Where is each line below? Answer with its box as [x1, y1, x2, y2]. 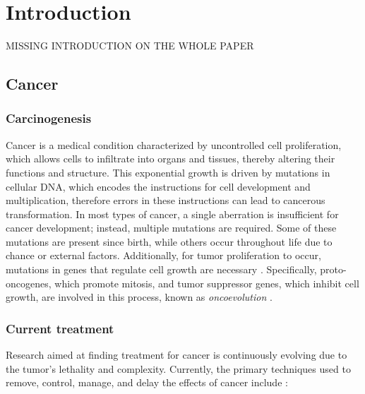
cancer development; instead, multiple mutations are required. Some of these [6, 220, 337, 235]
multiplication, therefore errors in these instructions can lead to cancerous [6, 193, 325, 208]
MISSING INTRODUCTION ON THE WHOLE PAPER [6, 38, 254, 53]
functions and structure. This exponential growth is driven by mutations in [6, 165, 330, 179]
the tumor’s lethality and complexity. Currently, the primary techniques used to [6, 361, 351, 376]
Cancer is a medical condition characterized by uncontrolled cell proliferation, [6, 137, 342, 152]
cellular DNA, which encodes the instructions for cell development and [6, 179, 311, 193]
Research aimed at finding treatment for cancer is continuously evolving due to [6, 347, 347, 362]
